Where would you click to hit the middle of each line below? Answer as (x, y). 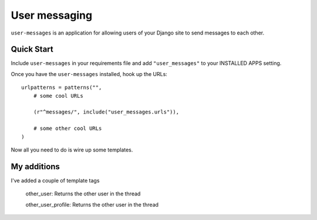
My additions (35, 166)
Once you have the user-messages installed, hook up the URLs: (89, 74)
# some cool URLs (58, 96)
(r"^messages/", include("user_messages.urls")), (106, 112)
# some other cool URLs (68, 128)
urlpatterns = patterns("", (62, 87)
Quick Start (32, 49)
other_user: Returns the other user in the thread (83, 194)
